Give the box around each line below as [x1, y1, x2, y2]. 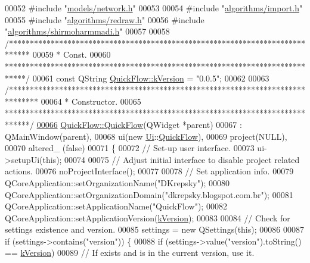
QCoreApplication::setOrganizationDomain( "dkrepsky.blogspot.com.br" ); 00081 [5, 188, 293, 201]
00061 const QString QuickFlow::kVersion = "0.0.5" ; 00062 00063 [32, 71, 269, 84]
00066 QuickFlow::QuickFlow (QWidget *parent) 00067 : [36, 118, 242, 130]
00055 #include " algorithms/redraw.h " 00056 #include [5, 13, 204, 26]
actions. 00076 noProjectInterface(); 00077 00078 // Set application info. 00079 [5, 165, 294, 177]
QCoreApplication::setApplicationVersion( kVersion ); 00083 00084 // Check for [5, 211, 290, 224]
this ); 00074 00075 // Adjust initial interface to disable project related [42, 153, 300, 165]
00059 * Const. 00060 [32, 48, 111, 61]
